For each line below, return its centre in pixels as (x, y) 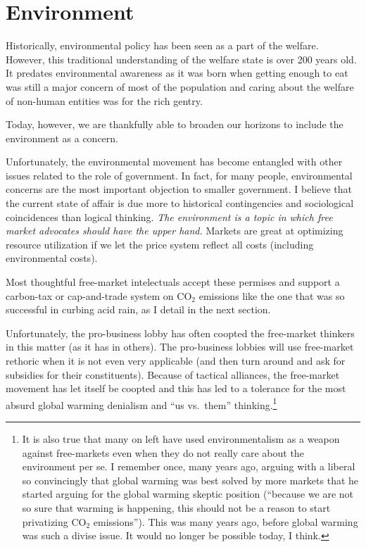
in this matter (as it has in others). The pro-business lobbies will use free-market (180, 347)
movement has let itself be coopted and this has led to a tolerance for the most (176, 388)
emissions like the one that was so (272, 295)
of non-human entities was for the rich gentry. (104, 100)
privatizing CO (54, 521)
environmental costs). (52, 258)
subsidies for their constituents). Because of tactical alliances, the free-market (173, 374)
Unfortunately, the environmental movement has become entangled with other (174, 162)
